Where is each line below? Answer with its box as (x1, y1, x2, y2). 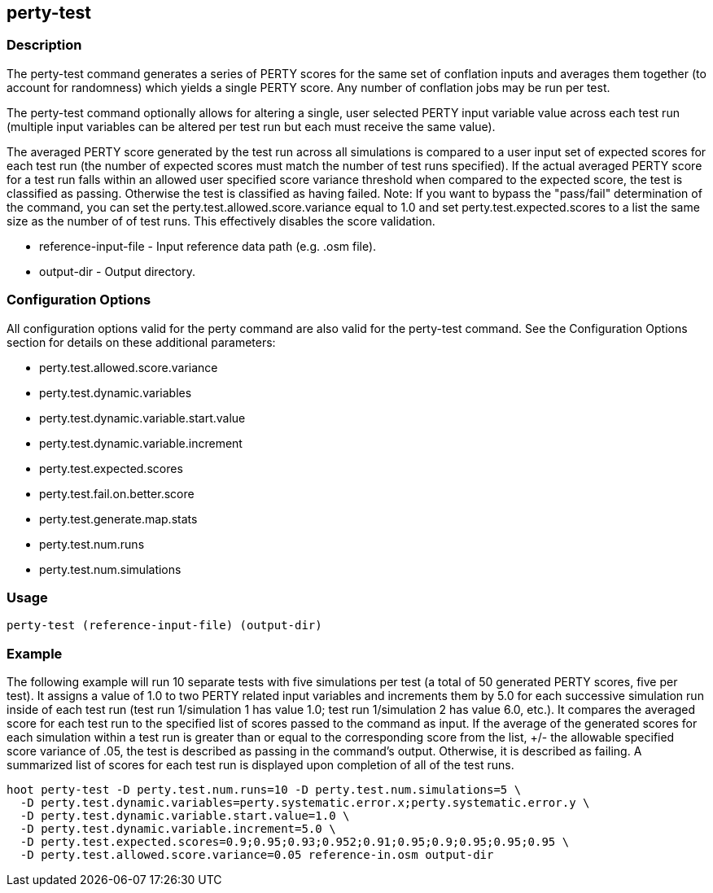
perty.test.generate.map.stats (39, 511, 198, 526)
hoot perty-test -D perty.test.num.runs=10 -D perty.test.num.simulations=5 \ (7, 783, 522, 797)
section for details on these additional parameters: (7, 335, 276, 349)
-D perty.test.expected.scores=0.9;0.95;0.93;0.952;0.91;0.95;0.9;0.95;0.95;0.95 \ (20, 835, 570, 849)
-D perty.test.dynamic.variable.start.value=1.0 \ (20, 809, 350, 823)
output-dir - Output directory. (39, 264, 196, 278)
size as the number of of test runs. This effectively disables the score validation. (7, 213, 435, 228)
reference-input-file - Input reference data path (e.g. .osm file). (39, 239, 377, 253)
